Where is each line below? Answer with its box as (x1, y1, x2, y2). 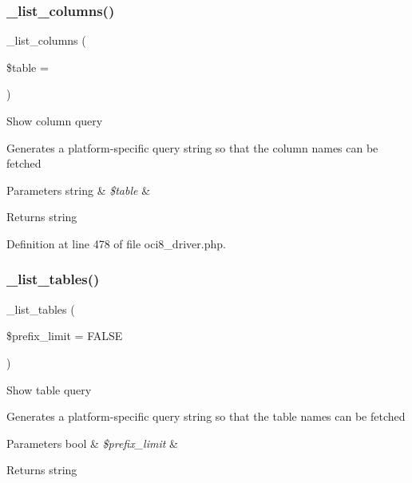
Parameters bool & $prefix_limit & (6, 434, 178, 451)
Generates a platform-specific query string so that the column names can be (6, 139, 378, 156)
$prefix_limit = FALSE (6, 327, 123, 344)
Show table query (6, 381, 92, 398)
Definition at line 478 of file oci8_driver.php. (6, 235, 226, 251)
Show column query (6, 113, 103, 129)
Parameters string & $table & (6, 181, 151, 198)
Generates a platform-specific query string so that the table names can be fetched (6, 408, 406, 425)
